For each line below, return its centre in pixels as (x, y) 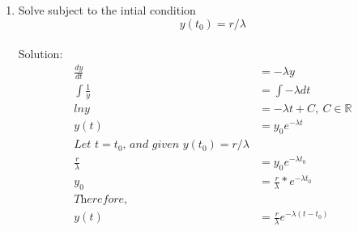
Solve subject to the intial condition (107, 10)
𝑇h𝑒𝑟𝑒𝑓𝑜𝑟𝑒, (101, 200)
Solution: (40, 54)
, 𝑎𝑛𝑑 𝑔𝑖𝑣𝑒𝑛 (151, 145)
